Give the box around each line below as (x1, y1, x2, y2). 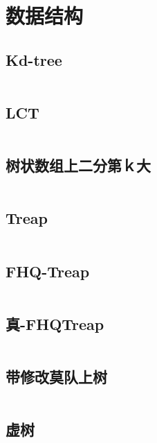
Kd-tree (6, 49, 62, 70)
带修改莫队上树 (6, 365, 107, 387)
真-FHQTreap (6, 313, 104, 334)
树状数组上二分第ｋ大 (6, 155, 151, 176)
